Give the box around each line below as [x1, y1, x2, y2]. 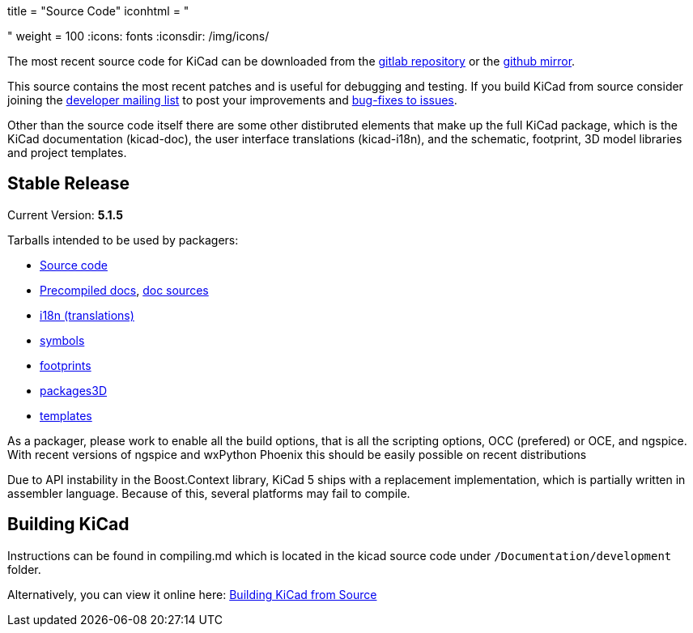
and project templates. [7, 146, 127, 159]
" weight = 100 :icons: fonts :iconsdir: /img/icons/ [7, 29, 270, 43]
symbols [40, 333, 85, 347]
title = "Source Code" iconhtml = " [7, 4, 189, 18]
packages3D [40, 383, 108, 397]
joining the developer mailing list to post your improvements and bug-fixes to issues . [7, 93, 457, 107]
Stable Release [7, 173, 130, 194]
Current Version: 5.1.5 [7, 207, 123, 222]
